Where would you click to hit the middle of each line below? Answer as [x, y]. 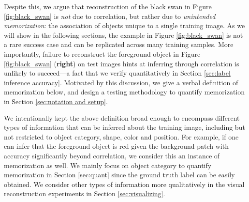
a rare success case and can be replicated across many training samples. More [119, 44]
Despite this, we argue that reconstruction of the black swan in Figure [108, 6]
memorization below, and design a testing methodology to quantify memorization [124, 92]
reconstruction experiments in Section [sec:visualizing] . [85, 194]
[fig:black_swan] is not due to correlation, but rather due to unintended [110, 16]
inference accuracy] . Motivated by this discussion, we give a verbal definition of [121, 82]
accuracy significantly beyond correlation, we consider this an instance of [112, 155]
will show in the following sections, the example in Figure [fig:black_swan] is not [124, 35]
